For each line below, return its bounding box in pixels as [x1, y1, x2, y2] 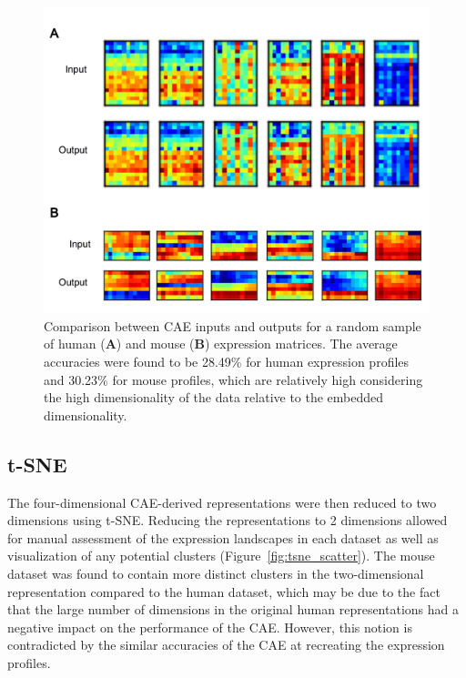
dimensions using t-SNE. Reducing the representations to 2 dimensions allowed [7, 511, 448, 530]
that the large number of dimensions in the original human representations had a [7, 600, 459, 619]
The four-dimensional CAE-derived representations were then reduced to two [7, 492, 437, 511]
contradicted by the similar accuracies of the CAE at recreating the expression [7, 635, 445, 654]
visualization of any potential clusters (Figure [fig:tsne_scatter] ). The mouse [7, 546, 435, 565]
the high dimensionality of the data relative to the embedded [44, 388, 384, 407]
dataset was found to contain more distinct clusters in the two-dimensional [7, 563, 424, 582]
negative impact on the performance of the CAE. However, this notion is [7, 617, 412, 636]
